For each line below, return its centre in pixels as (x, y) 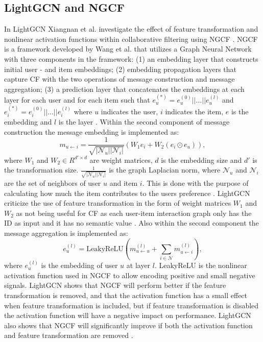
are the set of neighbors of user (53, 182)
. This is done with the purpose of (195, 182)
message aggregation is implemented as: (66, 233)
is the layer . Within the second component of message (144, 121)
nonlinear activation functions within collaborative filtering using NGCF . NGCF (131, 39)
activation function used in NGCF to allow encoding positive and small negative (130, 275)
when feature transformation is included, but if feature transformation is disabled (131, 305)
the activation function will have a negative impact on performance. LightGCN (128, 315)
